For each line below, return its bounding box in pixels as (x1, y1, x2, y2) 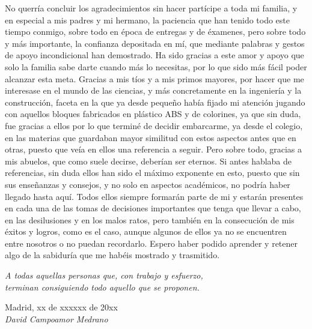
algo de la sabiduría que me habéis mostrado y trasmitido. (5, 249, 220, 261)
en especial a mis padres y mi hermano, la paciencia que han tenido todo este (5, 13, 290, 26)
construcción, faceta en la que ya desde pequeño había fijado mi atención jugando (5, 95, 305, 108)
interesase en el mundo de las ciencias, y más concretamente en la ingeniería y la (5, 84, 302, 97)
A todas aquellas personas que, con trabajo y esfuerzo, (5, 269, 203, 282)
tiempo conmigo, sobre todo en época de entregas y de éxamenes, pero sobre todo (5, 25, 306, 38)
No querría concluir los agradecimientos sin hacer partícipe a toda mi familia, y (5, 2, 298, 14)
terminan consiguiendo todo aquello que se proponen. (5, 280, 200, 293)
